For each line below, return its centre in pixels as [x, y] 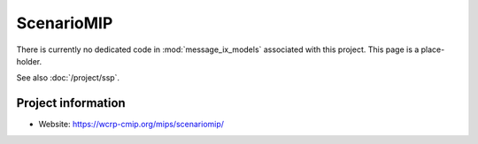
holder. [29, 61]
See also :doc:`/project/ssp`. [68, 78]
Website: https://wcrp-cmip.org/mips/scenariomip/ [131, 125]
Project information [71, 103]
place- [433, 49]
